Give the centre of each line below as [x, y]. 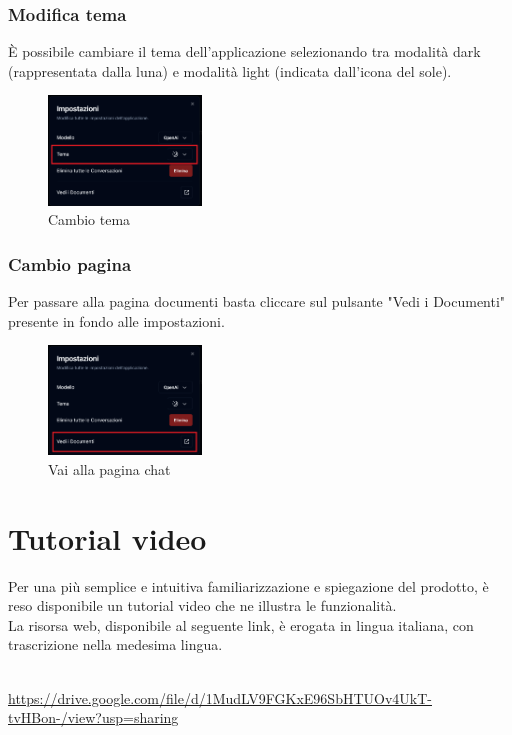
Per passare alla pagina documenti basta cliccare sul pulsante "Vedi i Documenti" [257, 300]
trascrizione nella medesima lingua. [115, 644]
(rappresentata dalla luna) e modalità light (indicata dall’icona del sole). [230, 70]
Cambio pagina [70, 263]
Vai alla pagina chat [109, 468]
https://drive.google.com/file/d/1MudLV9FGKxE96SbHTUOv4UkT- [220, 697]
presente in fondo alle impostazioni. [116, 320]
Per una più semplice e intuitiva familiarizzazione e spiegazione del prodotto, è [248, 585]
